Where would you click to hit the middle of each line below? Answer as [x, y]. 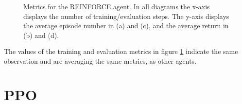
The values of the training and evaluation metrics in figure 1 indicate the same [121, 51]
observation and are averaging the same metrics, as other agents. [100, 61]
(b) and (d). [41, 35]
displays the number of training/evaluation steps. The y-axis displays [126, 16]
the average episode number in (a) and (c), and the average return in [126, 26]
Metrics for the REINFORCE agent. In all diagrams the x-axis [117, 6]
